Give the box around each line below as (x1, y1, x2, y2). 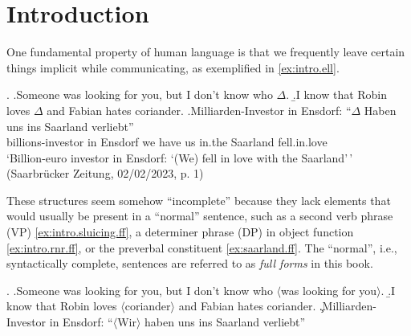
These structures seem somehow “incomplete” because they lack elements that (6, 191, 391, 208)
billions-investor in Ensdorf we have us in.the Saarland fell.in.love (6, 133, 328, 150)
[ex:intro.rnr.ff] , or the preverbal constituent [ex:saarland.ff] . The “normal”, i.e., (6, 239, 397, 256)
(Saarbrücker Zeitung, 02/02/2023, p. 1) (6, 165, 204, 182)
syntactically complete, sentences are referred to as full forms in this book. (6, 255, 373, 272)
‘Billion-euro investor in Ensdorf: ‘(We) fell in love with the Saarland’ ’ (6, 149, 353, 166)
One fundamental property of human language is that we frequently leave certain (6, 43, 405, 60)
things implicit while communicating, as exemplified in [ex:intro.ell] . (6, 59, 340, 76)
